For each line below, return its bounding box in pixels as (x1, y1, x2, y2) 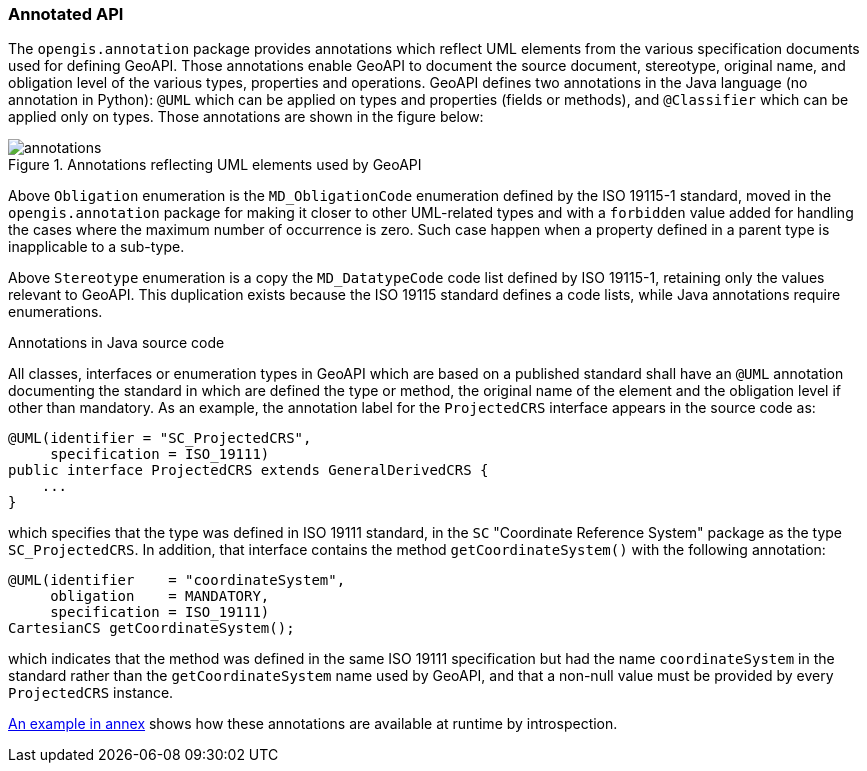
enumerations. (8, 303, 103, 321)
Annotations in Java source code (8, 334, 225, 352)
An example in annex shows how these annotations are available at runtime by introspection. (8, 715, 618, 733)
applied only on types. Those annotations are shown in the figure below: (8, 108, 484, 126)
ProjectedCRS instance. (8, 684, 174, 702)
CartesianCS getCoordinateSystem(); (8, 620, 295, 637)
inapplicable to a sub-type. (8, 238, 185, 256)
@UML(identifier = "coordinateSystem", (8, 572, 346, 589)
